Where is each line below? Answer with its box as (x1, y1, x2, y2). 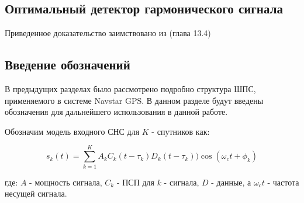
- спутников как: (151, 125, 210, 137)
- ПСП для (116, 176, 154, 188)
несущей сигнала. (5, 187, 67, 199)
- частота (267, 176, 299, 188)
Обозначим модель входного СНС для (5, 125, 140, 137)
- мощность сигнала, (29, 176, 102, 188)
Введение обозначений (5, 55, 130, 73)
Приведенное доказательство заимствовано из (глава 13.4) (5, 27, 211, 39)
